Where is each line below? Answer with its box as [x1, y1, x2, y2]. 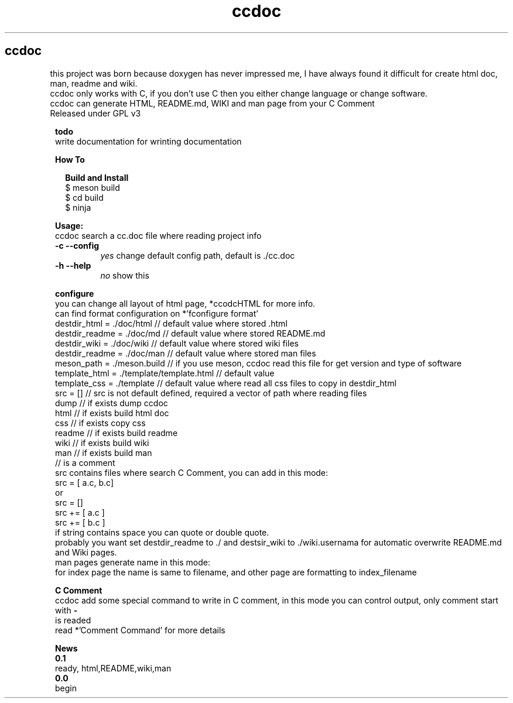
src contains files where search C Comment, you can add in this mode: [55, 467, 329, 478]
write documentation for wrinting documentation [55, 136, 242, 146]
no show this [100, 270, 149, 280]
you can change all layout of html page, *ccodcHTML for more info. [55, 298, 316, 308]
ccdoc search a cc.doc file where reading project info [55, 230, 262, 241]
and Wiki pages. [55, 547, 117, 557]
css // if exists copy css [55, 417, 146, 428]
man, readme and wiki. [50, 78, 138, 88]
